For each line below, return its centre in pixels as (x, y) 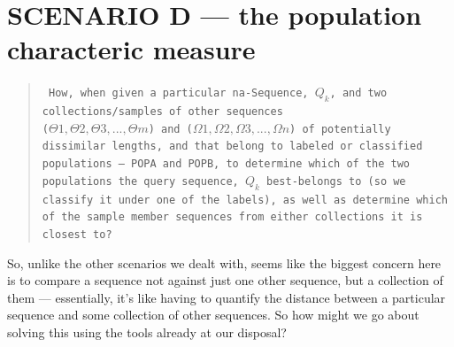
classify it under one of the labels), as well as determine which (245, 200)
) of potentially (340, 129)
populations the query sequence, (140, 181)
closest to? (77, 234)
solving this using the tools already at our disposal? (147, 332)
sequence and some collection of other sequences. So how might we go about (213, 315)
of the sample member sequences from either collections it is (232, 217)
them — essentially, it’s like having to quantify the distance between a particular (227, 297)
